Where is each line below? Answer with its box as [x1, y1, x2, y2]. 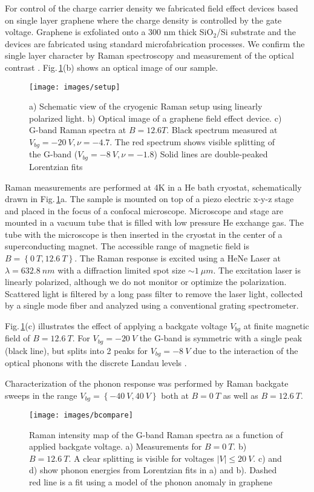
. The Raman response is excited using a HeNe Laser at [74, 252, 281, 264]
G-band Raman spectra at [29, 123, 126, 136]
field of [5, 332, 30, 344]
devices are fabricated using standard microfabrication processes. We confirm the [5, 37, 305, 50]
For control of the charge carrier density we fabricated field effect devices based [5, 2, 298, 14]
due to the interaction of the [192, 344, 298, 356]
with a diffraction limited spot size [57, 263, 186, 276]
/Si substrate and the [217, 25, 296, 38]
